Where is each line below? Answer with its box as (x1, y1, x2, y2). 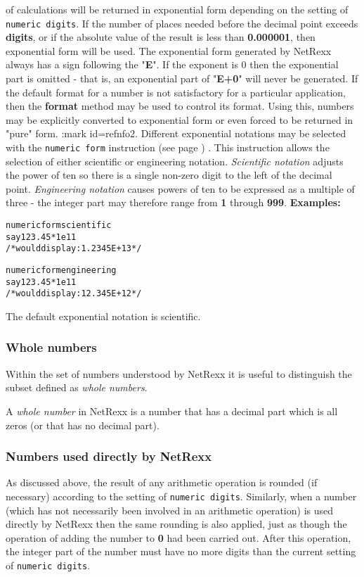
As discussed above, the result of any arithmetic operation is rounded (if (6, 475, 318, 490)
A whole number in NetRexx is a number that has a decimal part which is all (6, 403, 338, 418)
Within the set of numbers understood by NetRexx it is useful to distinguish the (6, 366, 352, 381)
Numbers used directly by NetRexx (6, 448, 212, 465)
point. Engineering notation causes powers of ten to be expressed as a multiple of (6, 181, 355, 196)
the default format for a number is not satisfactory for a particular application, (6, 84, 346, 99)
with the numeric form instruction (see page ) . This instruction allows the (6, 140, 330, 154)
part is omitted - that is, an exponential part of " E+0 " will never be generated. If (6, 71, 358, 86)
